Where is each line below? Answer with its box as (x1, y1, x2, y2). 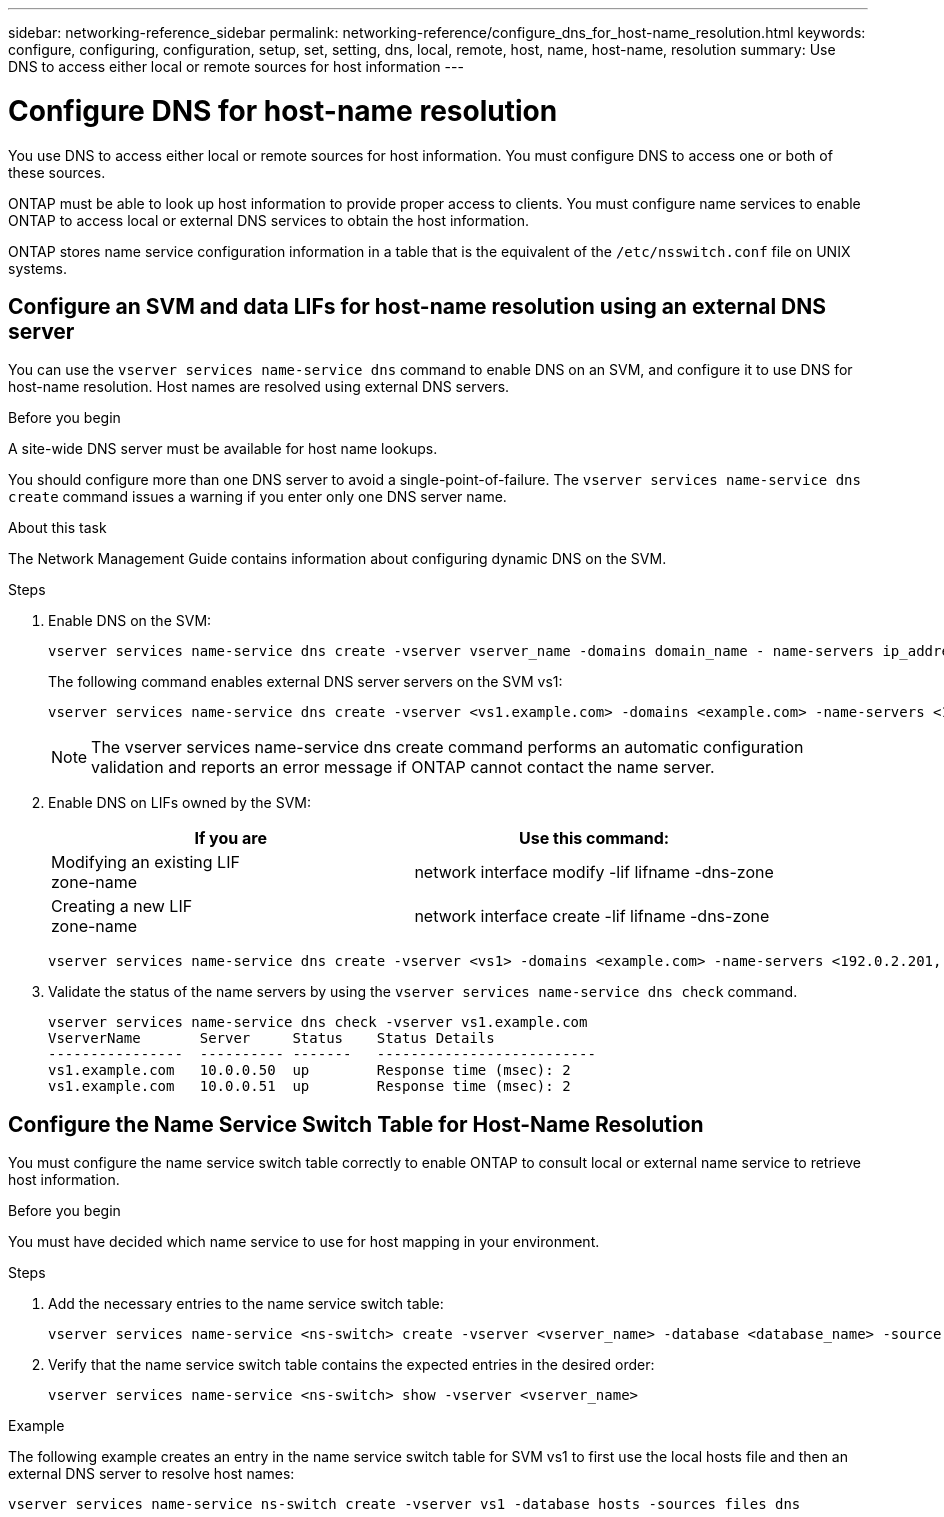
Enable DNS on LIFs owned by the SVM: (48, 794, 311, 812)
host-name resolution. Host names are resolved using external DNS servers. (8, 378, 510, 396)
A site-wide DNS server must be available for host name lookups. (8, 440, 438, 458)
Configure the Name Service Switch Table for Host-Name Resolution (8, 1111, 704, 1137)
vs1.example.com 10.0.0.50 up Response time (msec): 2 (48, 1062, 571, 1079)
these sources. (8, 163, 106, 181)
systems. (8, 259, 67, 277)
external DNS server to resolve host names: (8, 1465, 295, 1483)
